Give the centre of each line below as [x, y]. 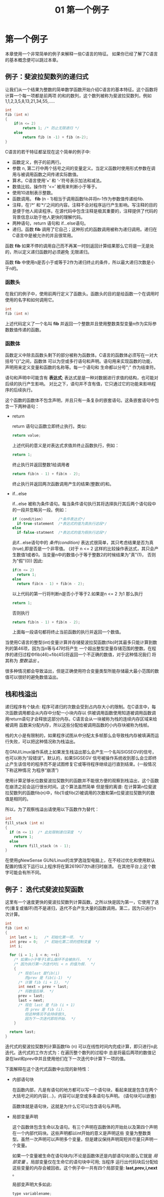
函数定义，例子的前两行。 [38, 162]
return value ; [26, 436]
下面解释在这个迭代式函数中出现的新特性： [48, 1069]
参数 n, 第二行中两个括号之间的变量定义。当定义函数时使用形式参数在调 [83, 168]
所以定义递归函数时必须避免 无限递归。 [52, 252]
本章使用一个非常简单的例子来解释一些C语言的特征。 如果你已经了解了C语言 [82, 54]
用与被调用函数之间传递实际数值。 [46, 174]
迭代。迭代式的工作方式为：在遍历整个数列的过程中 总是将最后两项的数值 [78, 1052]
